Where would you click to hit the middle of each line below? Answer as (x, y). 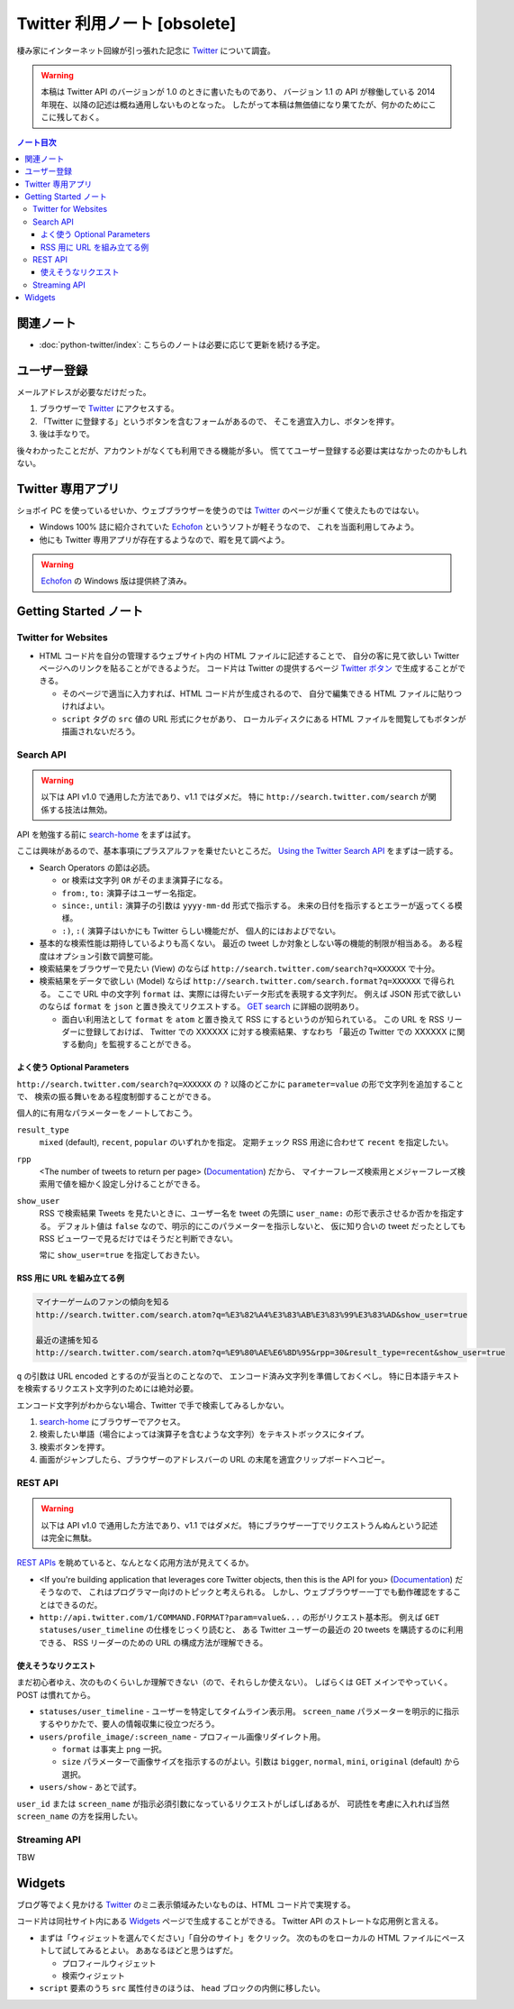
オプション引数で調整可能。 (106, 956)
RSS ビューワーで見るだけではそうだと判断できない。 (139, 1238)
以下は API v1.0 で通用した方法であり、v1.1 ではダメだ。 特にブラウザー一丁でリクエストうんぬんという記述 (239, 1525)
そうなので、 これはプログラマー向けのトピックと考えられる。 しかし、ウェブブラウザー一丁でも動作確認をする (246, 1592)
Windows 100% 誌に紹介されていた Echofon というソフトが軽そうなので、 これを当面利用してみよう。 (229, 527)
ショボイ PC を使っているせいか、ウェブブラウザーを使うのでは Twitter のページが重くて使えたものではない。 (220, 510)
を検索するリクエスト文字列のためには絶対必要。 (107, 1389)
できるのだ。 (78, 1604)
